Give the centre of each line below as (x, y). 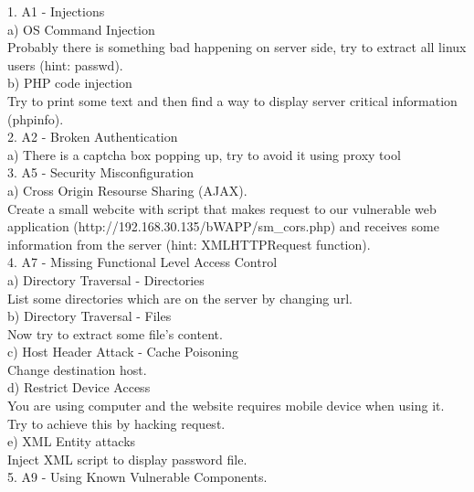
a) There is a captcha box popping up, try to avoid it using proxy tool (204, 154)
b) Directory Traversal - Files (90, 316)
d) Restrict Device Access (79, 387)
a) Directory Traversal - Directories (106, 279)
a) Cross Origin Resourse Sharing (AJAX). (127, 190)
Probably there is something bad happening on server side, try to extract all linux (237, 47)
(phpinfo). (36, 118)
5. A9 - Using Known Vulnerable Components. (137, 477)
